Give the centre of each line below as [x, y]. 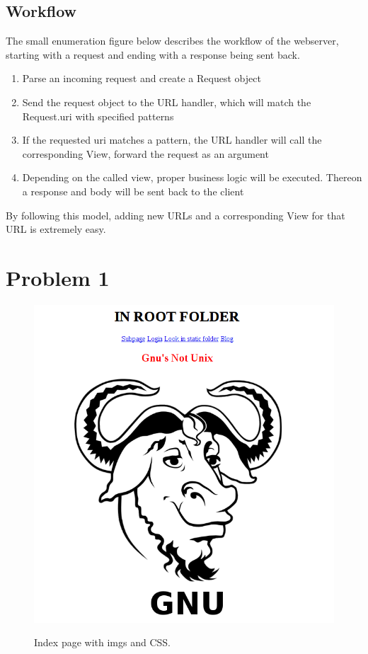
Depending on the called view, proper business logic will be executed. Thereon [192, 177]
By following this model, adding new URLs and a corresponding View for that [176, 215]
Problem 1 [58, 277]
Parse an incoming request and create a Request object [142, 78]
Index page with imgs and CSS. [102, 642]
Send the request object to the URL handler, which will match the [167, 102]
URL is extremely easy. [56, 229]
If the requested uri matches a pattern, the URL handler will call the [172, 140]
